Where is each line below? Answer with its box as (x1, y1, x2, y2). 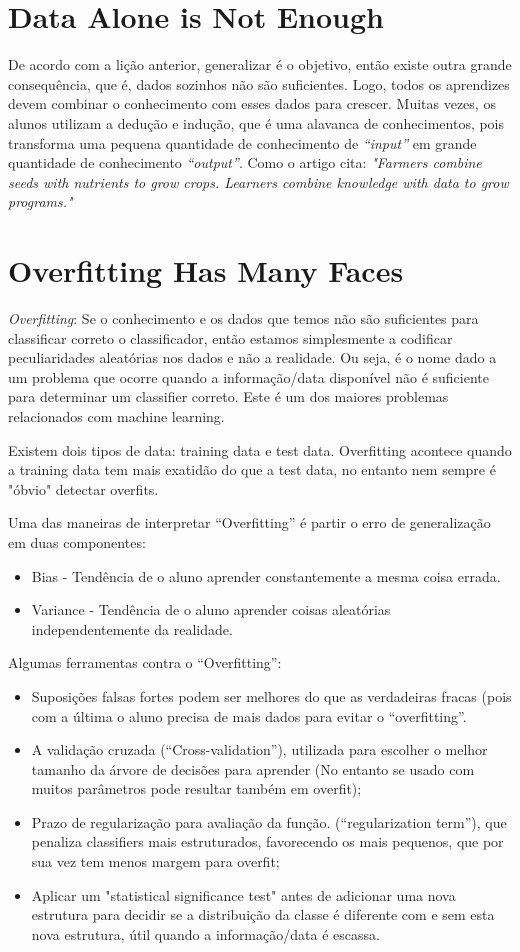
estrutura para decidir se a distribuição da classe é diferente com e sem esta (31, 904, 495, 925)
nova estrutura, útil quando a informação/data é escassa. (31, 923, 380, 944)
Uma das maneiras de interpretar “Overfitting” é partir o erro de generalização (8, 512, 491, 533)
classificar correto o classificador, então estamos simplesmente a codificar (8, 327, 453, 348)
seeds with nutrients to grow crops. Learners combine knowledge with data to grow (8, 171, 509, 192)
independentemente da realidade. (31, 618, 233, 639)
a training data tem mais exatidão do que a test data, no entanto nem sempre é (8, 459, 496, 480)
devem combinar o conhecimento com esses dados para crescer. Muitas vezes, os (8, 93, 496, 114)
